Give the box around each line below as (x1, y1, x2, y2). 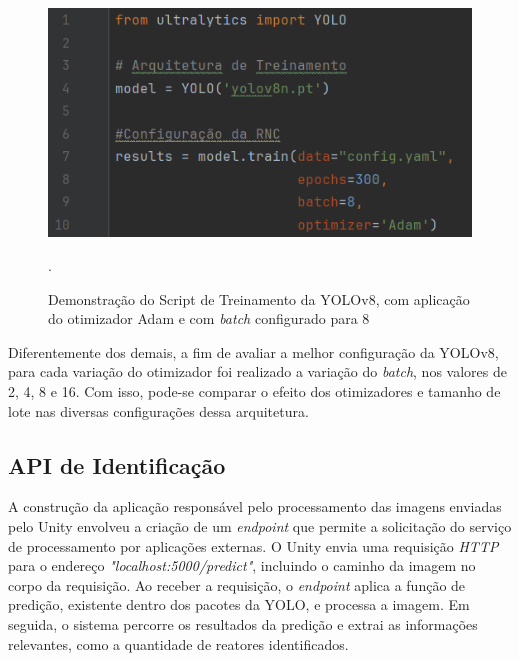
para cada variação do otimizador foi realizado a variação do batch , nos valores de (8, 361, 507, 382)
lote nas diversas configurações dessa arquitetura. (8, 400, 309, 421)
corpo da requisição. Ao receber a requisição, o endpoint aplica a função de (8, 574, 466, 595)
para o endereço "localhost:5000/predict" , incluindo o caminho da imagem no (8, 555, 476, 576)
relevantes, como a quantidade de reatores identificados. (8, 633, 349, 654)
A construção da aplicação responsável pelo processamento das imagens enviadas (8, 496, 502, 517)
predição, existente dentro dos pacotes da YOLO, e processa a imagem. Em (8, 594, 470, 615)
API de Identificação (8, 449, 226, 480)
